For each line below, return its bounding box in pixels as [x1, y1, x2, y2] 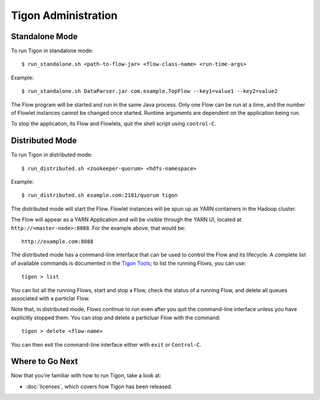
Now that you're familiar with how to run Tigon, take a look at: [11, 372, 161, 379]
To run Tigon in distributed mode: [11, 151, 93, 158]
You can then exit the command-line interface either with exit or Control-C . [11, 341, 201, 348]
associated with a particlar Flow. [11, 295, 90, 302]
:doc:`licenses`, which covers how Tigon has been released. [25, 383, 172, 390]
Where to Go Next [11, 356, 78, 367]
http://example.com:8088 [21, 238, 94, 245]
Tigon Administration [11, 9, 118, 22]
